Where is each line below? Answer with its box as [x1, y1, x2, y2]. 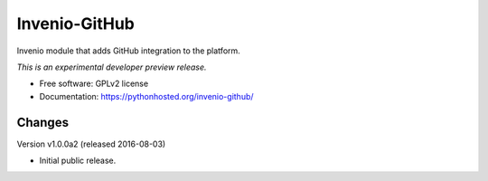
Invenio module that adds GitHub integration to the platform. [16, 45, 241, 56]
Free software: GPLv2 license [39, 78, 149, 90]
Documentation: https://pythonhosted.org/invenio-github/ [39, 90, 254, 101]
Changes [16, 114, 70, 130]
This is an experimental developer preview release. [16, 62, 207, 72]
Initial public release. [39, 155, 117, 167]
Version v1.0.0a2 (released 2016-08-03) [16, 138, 166, 149]
